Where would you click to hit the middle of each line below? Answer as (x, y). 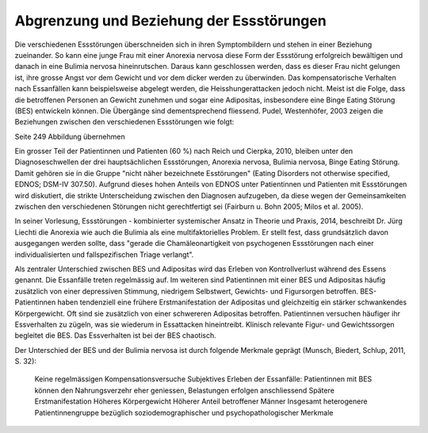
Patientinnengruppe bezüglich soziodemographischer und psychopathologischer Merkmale (184, 412)
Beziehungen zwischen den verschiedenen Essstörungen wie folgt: (124, 122)
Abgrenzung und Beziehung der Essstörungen (170, 21)
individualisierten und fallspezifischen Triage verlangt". (104, 255)
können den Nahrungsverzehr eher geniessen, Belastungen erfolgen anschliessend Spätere (184, 390)
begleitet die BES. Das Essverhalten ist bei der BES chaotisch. (116, 335)
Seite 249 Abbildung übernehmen (70, 136)
